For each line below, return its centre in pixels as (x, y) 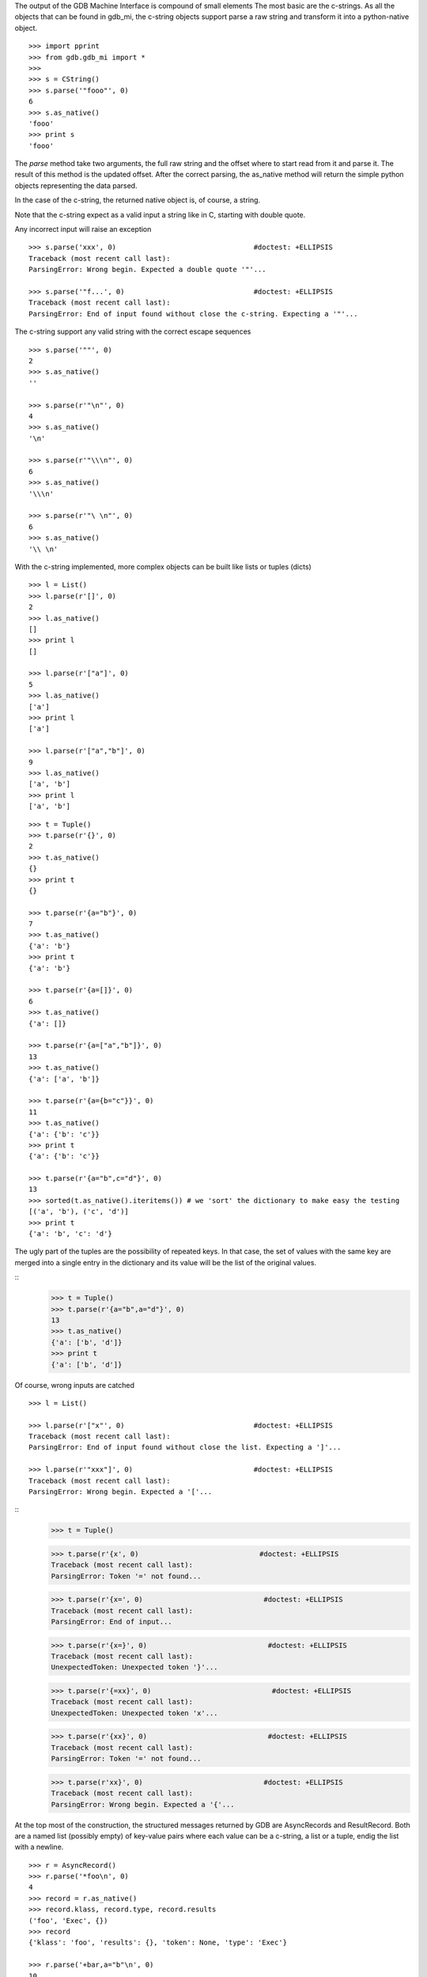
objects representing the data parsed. (76, 185)
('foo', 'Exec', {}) (68, 1920)
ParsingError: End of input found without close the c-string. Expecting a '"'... (193, 314)
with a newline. (39, 1847)
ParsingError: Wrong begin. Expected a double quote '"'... (147, 270)
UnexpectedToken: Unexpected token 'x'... (134, 1713)
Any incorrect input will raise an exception (83, 229)
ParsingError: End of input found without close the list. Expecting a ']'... (185, 1448)
